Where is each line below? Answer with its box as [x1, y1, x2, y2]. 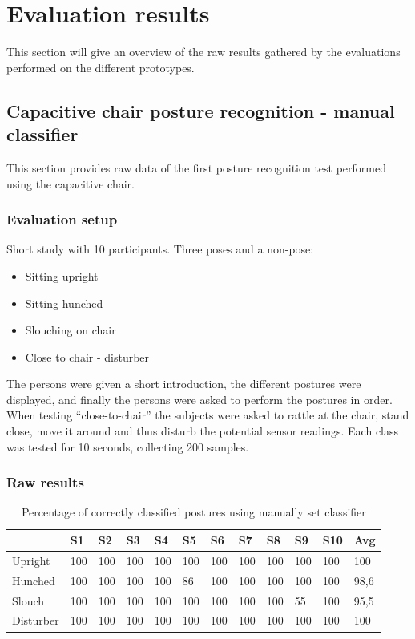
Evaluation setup [6, 209, 118, 229]
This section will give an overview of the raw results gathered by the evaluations [6, 43, 401, 60]
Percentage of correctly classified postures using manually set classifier [21, 504, 366, 520]
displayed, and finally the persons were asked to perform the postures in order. [6, 390, 393, 407]
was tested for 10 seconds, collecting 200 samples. [6, 438, 249, 455]
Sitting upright [25, 267, 99, 284]
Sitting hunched [25, 294, 103, 311]
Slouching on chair [25, 322, 116, 338]
